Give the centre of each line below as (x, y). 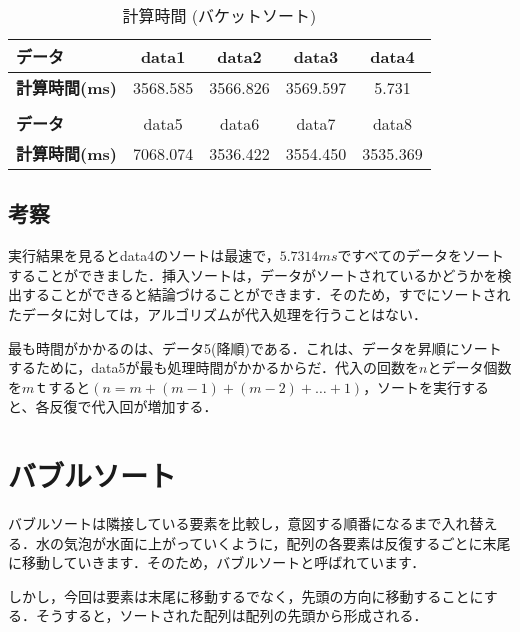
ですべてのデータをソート (420, 255)
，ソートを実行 (412, 386)
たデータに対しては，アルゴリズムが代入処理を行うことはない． (217, 313)
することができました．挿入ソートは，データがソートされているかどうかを (253, 274)
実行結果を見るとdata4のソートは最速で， (144, 255)
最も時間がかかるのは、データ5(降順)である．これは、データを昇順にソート (255, 347)
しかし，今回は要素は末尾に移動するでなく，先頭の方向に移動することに (246, 595)
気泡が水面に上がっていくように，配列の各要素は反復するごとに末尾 (287, 542)
